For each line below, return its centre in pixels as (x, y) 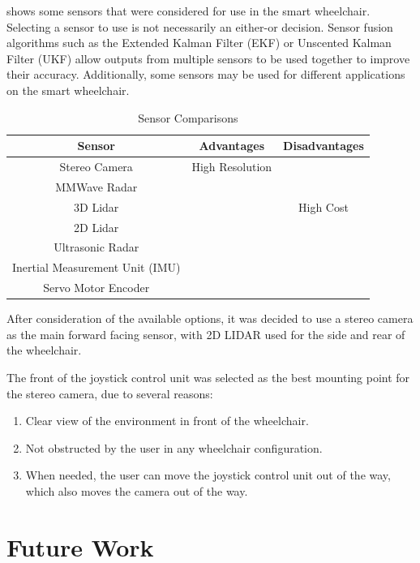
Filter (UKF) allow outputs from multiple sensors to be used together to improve (208, 58)
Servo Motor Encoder (96, 288)
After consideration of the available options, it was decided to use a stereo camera (210, 318)
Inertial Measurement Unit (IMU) (96, 267)
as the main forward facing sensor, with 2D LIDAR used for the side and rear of (206, 334)
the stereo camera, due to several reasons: (110, 393)
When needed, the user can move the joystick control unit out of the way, (208, 475)
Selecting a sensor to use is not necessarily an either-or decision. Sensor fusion (200, 26)
